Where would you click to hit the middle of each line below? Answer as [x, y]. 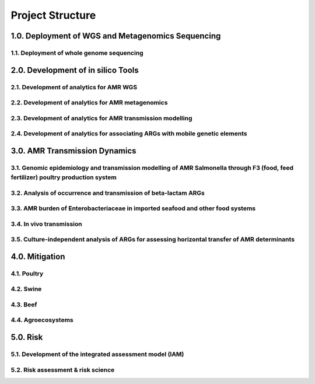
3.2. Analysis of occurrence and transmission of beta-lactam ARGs [108, 193]
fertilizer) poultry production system [64, 177]
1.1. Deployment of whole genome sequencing [77, 53]
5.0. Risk [27, 338]
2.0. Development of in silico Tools [75, 70]
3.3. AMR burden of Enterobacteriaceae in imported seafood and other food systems [133, 208]
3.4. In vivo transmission [46, 224]
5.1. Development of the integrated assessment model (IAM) [97, 354]
